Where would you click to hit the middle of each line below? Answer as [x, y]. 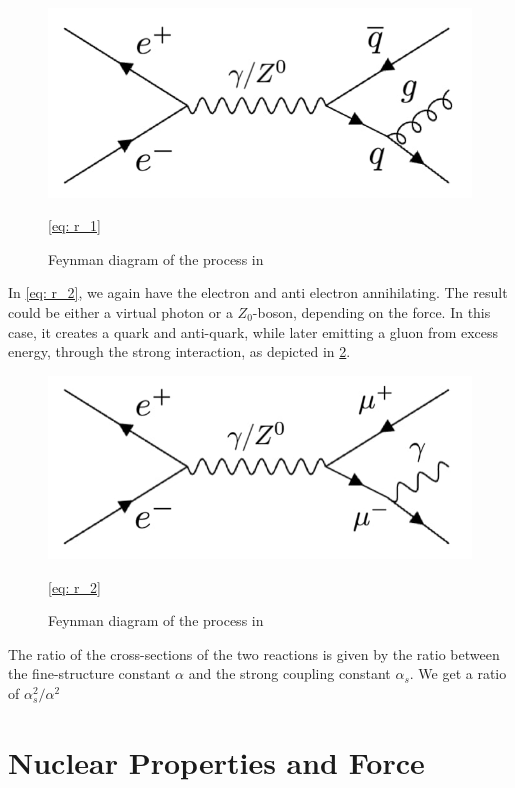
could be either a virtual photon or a [120, 311]
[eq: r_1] [74, 225]
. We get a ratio [458, 673]
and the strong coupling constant [289, 673]
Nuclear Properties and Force [216, 761]
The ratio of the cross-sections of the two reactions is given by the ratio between [254, 653]
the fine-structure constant [89, 673]
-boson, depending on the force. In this [371, 311]
